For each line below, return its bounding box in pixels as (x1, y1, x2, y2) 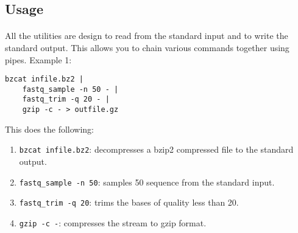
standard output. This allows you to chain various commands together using (5, 41, 289, 54)
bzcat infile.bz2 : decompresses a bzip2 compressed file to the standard (19, 143, 294, 156)
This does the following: (5, 122, 94, 135)
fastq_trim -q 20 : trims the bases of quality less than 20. (19, 196, 239, 209)
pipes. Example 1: (5, 53, 72, 66)
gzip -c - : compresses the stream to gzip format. (19, 216, 207, 229)
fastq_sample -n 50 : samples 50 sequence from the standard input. (19, 175, 275, 188)
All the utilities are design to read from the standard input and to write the (5, 29, 288, 42)
